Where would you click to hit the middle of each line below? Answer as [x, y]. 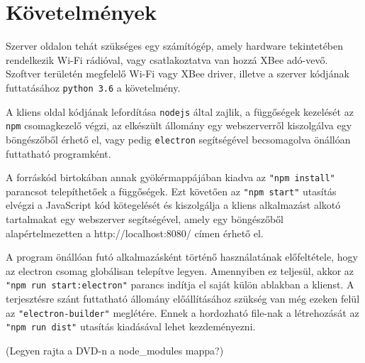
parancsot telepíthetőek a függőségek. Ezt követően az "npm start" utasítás [171, 191]
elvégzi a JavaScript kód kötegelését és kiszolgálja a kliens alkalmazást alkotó [173, 205]
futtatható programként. [58, 153]
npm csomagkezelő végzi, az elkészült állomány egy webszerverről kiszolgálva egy [179, 125]
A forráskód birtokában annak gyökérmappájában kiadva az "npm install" [170, 177]
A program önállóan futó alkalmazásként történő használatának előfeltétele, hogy [182, 257]
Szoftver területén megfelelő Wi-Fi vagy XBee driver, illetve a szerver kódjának [178, 74]
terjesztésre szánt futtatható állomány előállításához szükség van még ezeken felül [183, 299]
